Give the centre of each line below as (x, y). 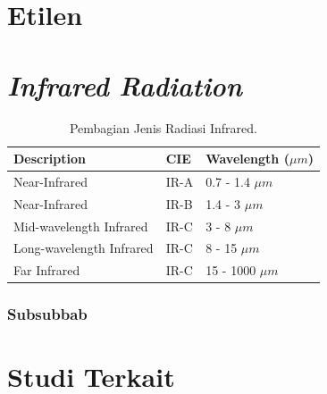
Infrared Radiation (125, 85)
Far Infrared (47, 270)
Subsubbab (47, 314)
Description (50, 159)
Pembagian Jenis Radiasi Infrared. (163, 127)
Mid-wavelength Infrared (81, 226)
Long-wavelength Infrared (84, 248)
